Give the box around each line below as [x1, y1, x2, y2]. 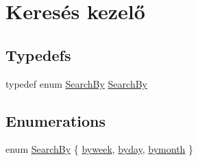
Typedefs [5, 44, 71, 65]
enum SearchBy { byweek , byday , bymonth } [5, 142, 194, 156]
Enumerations [5, 110, 106, 131]
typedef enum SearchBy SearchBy [5, 76, 147, 90]
